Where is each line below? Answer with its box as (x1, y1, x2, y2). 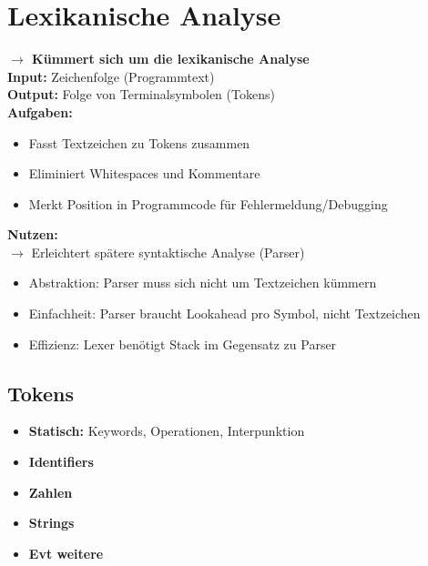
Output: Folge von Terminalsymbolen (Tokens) (7, 85, 275, 104)
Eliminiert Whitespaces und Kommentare (28, 164, 260, 183)
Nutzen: (7, 225, 58, 244)
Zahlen (28, 482, 73, 501)
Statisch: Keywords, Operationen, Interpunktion (28, 421, 305, 440)
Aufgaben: (7, 102, 73, 121)
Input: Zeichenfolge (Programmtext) (7, 66, 215, 86)
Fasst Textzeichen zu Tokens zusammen (28, 133, 250, 152)
